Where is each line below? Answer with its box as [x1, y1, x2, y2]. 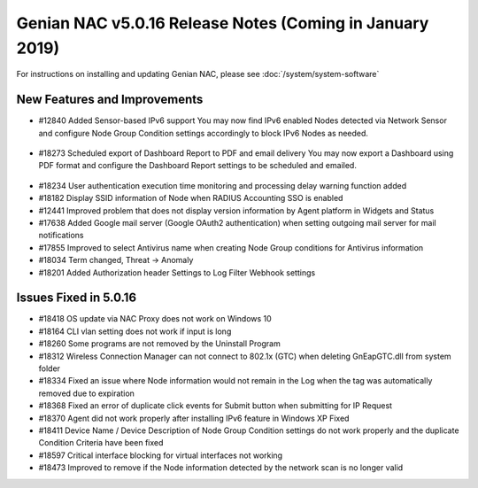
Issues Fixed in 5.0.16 [16, 290, 137, 306]
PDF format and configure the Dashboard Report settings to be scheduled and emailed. [38, 160, 358, 171]
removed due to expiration [38, 388, 135, 399]
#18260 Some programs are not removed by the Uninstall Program [38, 338, 281, 349]
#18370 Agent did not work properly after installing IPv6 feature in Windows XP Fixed [38, 413, 350, 423]
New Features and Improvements [16, 92, 204, 107]
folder [38, 363, 61, 374]
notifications [38, 230, 84, 241]
